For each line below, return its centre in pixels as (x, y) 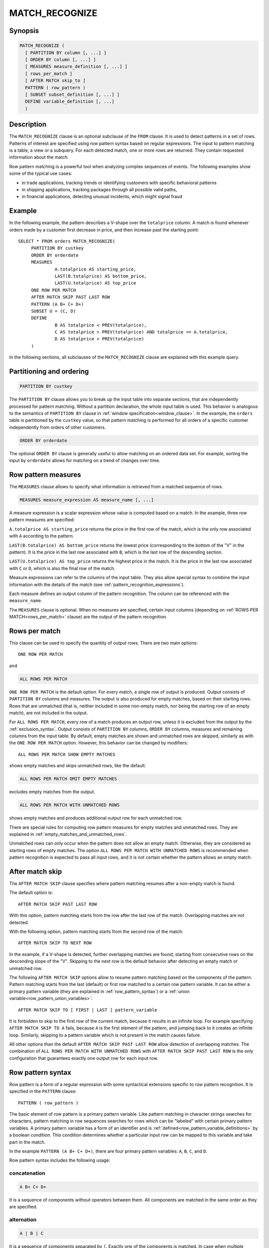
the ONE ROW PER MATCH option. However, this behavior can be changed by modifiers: (99, 743)
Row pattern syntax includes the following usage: (60, 1160)
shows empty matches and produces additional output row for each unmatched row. (96, 818)
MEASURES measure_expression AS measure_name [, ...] (87, 500)
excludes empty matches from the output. (52, 792)
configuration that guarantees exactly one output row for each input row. (84, 1058)
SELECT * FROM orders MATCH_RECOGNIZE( (67, 241)
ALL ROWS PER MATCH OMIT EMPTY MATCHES (68, 779)
